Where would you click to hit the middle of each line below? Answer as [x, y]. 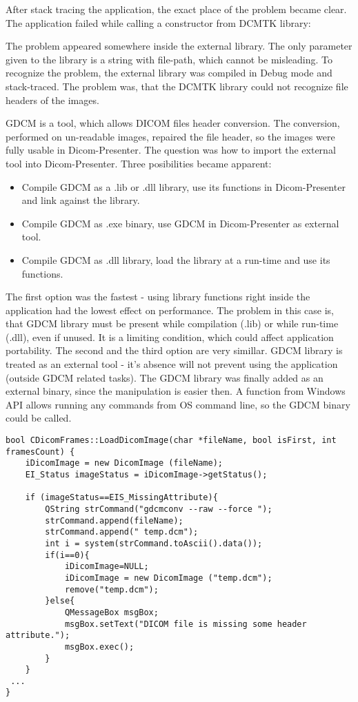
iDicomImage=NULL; [107, 567]
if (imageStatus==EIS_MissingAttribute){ [121, 498]
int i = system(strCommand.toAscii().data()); [154, 543]
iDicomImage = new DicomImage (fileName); [124, 463]
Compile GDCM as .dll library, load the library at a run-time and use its [176, 259]
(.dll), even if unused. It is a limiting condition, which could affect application [170, 337]
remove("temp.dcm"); [111, 589]
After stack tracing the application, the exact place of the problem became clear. [176, 9]
